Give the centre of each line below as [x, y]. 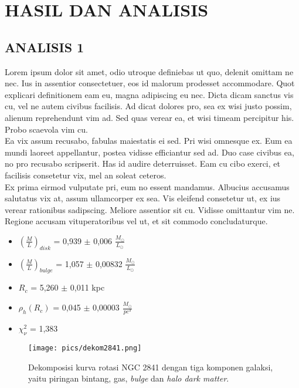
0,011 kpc [87, 287]
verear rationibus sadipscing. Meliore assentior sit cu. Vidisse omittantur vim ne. [150, 209]
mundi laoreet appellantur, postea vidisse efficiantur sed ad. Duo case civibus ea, [149, 152]
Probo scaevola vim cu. [46, 129]
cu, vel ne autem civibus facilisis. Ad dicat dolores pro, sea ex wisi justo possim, [148, 106]
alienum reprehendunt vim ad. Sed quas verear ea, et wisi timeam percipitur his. [149, 117]
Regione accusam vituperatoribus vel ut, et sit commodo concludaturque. [136, 221]
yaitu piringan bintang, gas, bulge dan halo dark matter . [129, 378]
